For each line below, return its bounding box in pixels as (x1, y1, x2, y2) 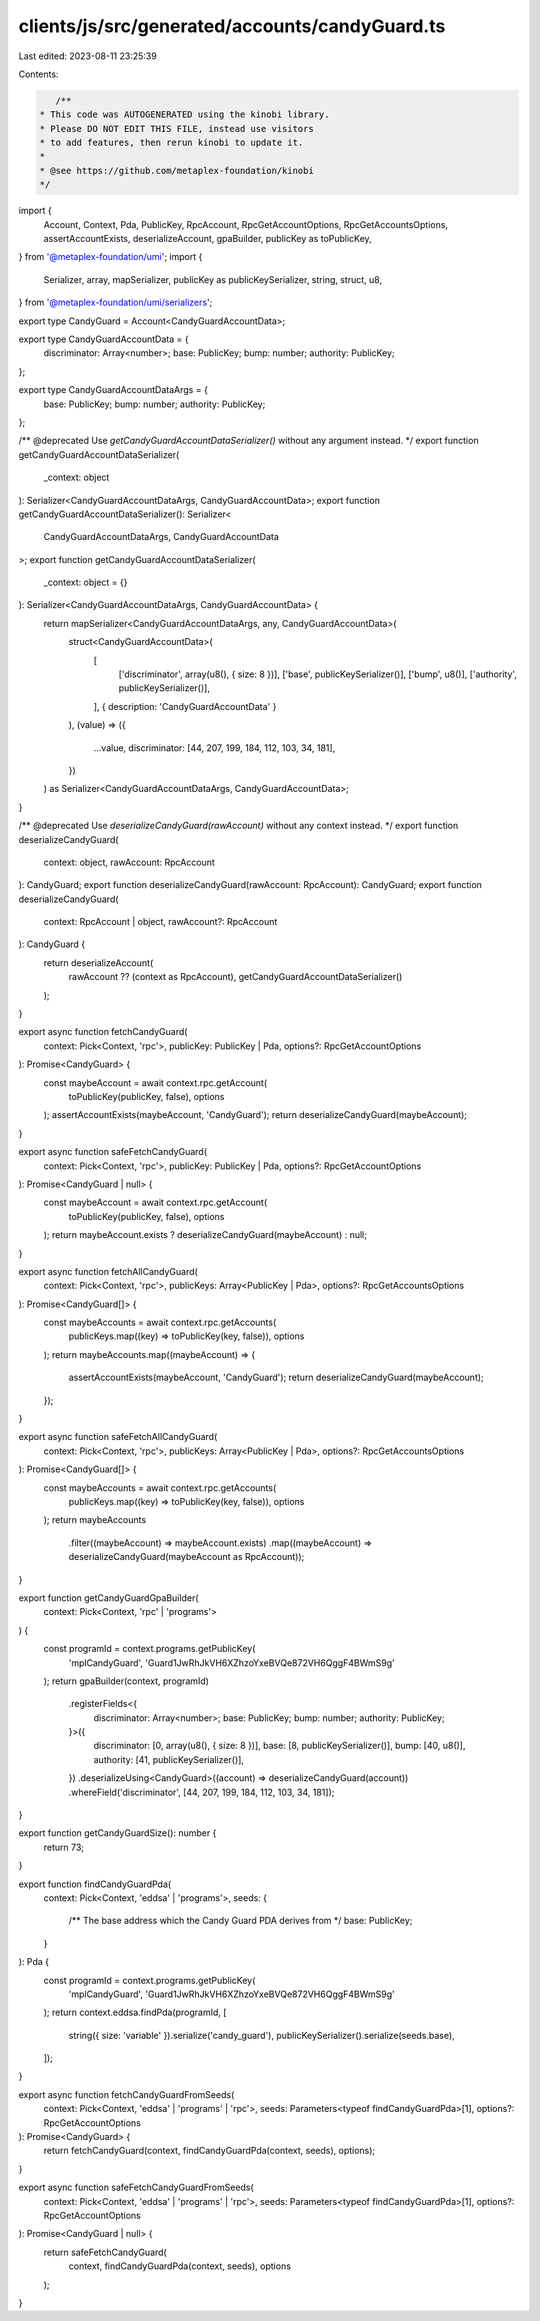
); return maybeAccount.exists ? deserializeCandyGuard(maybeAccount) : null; (43, 1229, 367, 1241)
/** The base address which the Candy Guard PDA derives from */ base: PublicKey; (68, 1915, 413, 1927)
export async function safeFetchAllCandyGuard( (18, 1431, 218, 1443)
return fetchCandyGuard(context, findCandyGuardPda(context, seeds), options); (43, 2145, 376, 2157)
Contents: (18, 68, 59, 80)
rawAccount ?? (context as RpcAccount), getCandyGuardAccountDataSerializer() (68, 971, 403, 983)
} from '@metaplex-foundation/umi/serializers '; (18, 296, 213, 309)
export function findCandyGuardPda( (18, 1878, 172, 1890)
